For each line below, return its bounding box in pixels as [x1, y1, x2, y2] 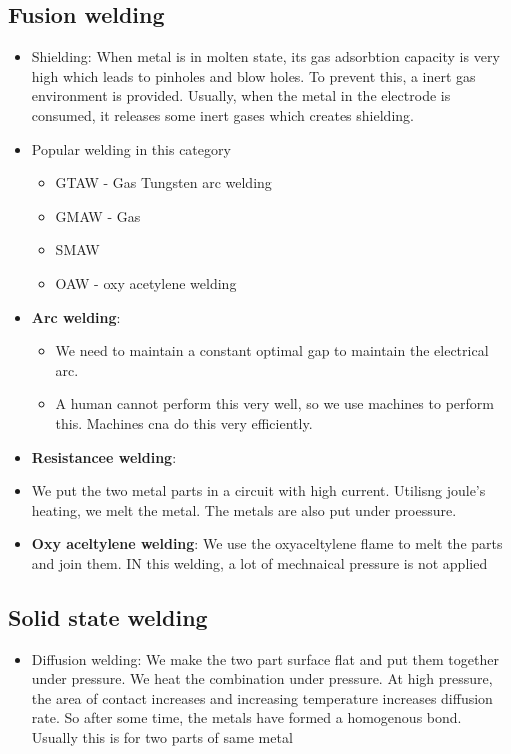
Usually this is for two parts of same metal [31, 727, 293, 748]
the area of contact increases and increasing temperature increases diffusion [31, 687, 493, 708]
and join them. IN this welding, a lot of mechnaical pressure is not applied [31, 552, 488, 573]
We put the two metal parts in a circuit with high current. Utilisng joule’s [31, 480, 486, 501]
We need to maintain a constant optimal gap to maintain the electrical [55, 340, 489, 361]
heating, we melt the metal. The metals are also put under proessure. [31, 499, 457, 520]
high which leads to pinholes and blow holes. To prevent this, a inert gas [31, 65, 476, 86]
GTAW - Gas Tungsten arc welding [55, 172, 272, 193]
